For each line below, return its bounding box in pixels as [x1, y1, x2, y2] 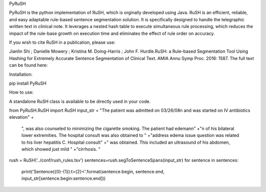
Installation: [9, 71, 33, 77]
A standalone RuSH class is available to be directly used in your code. [9, 98, 151, 104]
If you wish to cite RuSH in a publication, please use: [9, 39, 116, 45]
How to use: [9, 89, 34, 96]
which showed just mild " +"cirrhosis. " [21, 146, 100, 152]
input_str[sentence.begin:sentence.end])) [21, 175, 106, 182]
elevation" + [9, 114, 34, 120]
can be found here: [9, 62, 48, 68]
